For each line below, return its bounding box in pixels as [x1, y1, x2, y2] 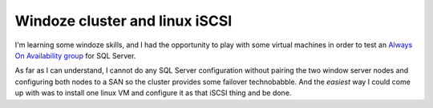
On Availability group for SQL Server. [14, 50, 136, 60]
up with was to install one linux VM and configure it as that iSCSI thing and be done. [14, 88, 292, 98]
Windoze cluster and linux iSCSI [14, 12, 233, 30]
